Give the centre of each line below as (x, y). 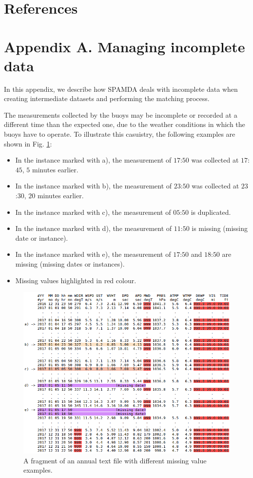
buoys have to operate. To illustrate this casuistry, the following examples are (120, 134)
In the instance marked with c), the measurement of (93, 212)
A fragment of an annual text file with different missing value (115, 460)
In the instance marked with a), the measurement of (93, 160)
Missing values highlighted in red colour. (76, 280)
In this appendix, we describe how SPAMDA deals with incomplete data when (121, 89)
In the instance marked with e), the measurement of (93, 254)
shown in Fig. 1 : (28, 143)
